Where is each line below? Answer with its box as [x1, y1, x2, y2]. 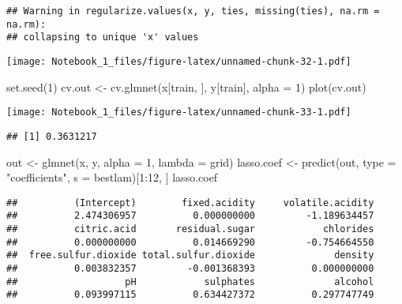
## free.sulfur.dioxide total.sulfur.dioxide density [6, 250, 374, 261]
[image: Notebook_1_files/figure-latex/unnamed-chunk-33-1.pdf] [6, 107, 351, 118]
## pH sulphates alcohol [6, 276, 374, 287]
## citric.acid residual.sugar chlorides [6, 223, 374, 235]
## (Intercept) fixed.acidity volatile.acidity [6, 197, 374, 208]
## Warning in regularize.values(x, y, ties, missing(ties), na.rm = [6, 6, 380, 17]
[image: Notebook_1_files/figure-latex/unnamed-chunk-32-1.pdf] [6, 55, 351, 67]
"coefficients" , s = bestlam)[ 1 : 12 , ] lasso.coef [6, 169, 218, 186]
